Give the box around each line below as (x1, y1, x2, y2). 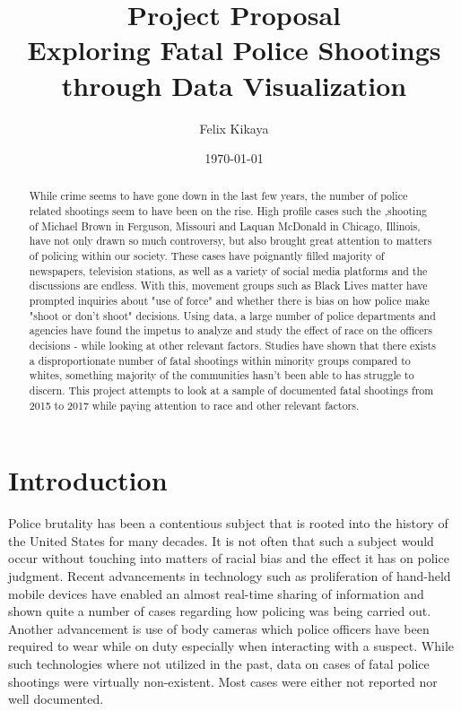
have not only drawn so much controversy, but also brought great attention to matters (29, 233, 432, 248)
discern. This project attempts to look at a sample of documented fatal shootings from (29, 383, 434, 398)
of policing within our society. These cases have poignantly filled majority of (29, 248, 385, 264)
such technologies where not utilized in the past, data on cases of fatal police (8, 655, 430, 673)
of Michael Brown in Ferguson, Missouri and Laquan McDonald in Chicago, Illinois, (29, 218, 421, 233)
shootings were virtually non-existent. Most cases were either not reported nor (8, 672, 438, 690)
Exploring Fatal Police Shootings (27, 31, 441, 68)
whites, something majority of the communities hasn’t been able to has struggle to (29, 368, 414, 383)
